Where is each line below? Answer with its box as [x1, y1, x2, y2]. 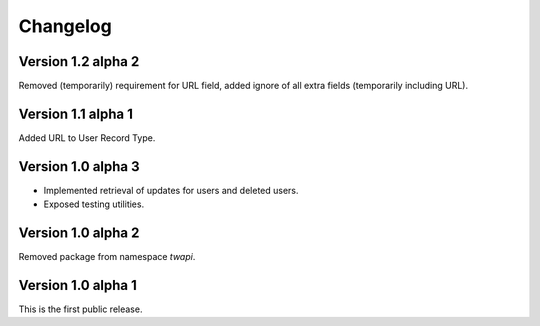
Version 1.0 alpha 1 [18, 276, 137, 294]
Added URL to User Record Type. [18, 131, 156, 144]
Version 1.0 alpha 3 [18, 158, 140, 175]
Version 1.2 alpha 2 [18, 53, 140, 70]
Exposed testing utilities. [43, 198, 145, 210]
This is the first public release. [18, 303, 143, 315]
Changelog [18, 15, 112, 37]
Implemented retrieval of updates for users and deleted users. [43, 184, 299, 196]
